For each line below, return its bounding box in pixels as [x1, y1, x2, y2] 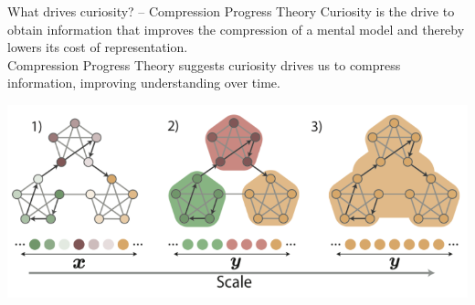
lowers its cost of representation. [7, 37, 188, 57]
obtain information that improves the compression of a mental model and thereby [7, 19, 465, 38]
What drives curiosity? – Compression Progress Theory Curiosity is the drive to [7, 2, 455, 20]
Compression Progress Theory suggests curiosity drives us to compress [7, 55, 401, 74]
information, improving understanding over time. [7, 73, 280, 92]
